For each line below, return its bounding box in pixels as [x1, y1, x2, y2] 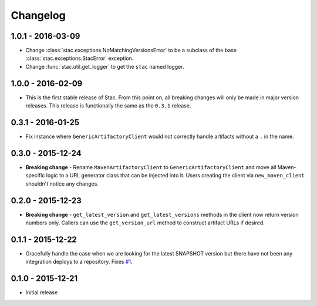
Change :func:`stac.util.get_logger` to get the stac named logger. [25, 63, 184, 70]
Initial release [25, 289, 58, 296]
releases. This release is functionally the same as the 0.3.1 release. [25, 102, 191, 109]
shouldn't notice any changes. [25, 180, 99, 187]
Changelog [11, 9, 66, 22]
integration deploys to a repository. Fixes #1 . [25, 258, 133, 265]
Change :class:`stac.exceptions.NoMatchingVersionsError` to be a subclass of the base [25, 47, 237, 54]
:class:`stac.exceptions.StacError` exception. [25, 55, 134, 62]
